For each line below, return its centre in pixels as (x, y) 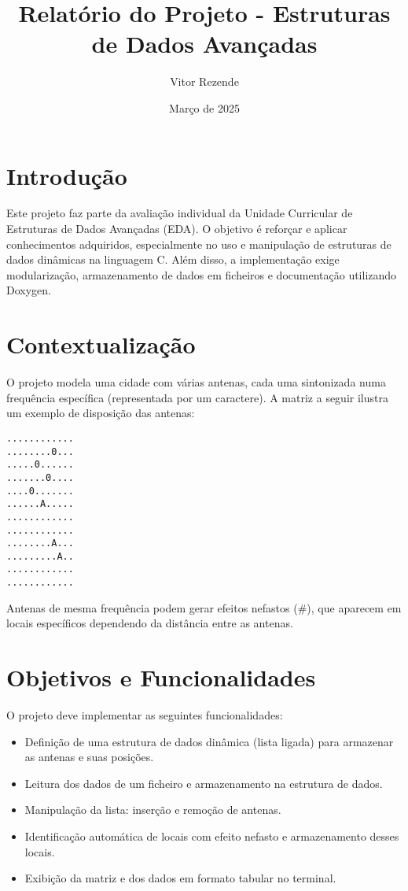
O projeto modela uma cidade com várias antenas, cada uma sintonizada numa (196, 382)
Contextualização (101, 344)
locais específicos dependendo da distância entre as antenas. (150, 623)
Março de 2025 (204, 107)
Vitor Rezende (204, 81)
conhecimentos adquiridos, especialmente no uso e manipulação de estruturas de (199, 244)
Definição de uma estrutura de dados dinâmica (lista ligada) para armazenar (209, 741)
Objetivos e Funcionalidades (161, 677)
